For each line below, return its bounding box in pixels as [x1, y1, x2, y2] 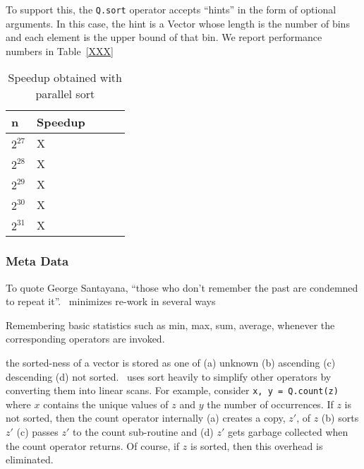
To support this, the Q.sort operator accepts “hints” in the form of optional [6, 2, 336, 16]
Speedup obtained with [8, 69, 122, 86]
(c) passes [16, 425, 59, 439]
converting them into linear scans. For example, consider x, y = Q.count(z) [6, 383, 339, 398]
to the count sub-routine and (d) [73, 425, 214, 439]
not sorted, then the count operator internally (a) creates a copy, [6, 410, 286, 425]
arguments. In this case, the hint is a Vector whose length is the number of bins [6, 16, 350, 30]
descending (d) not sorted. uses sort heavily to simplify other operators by [6, 369, 332, 384]
